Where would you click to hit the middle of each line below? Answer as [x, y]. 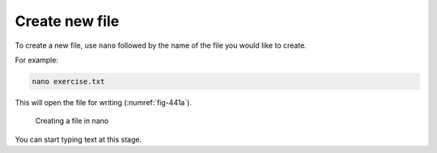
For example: [37, 60]
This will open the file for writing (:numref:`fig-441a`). [103, 102]
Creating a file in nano [72, 121]
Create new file [67, 21]
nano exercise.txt [68, 81]
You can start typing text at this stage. [78, 139]
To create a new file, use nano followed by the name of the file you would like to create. [161, 45]
